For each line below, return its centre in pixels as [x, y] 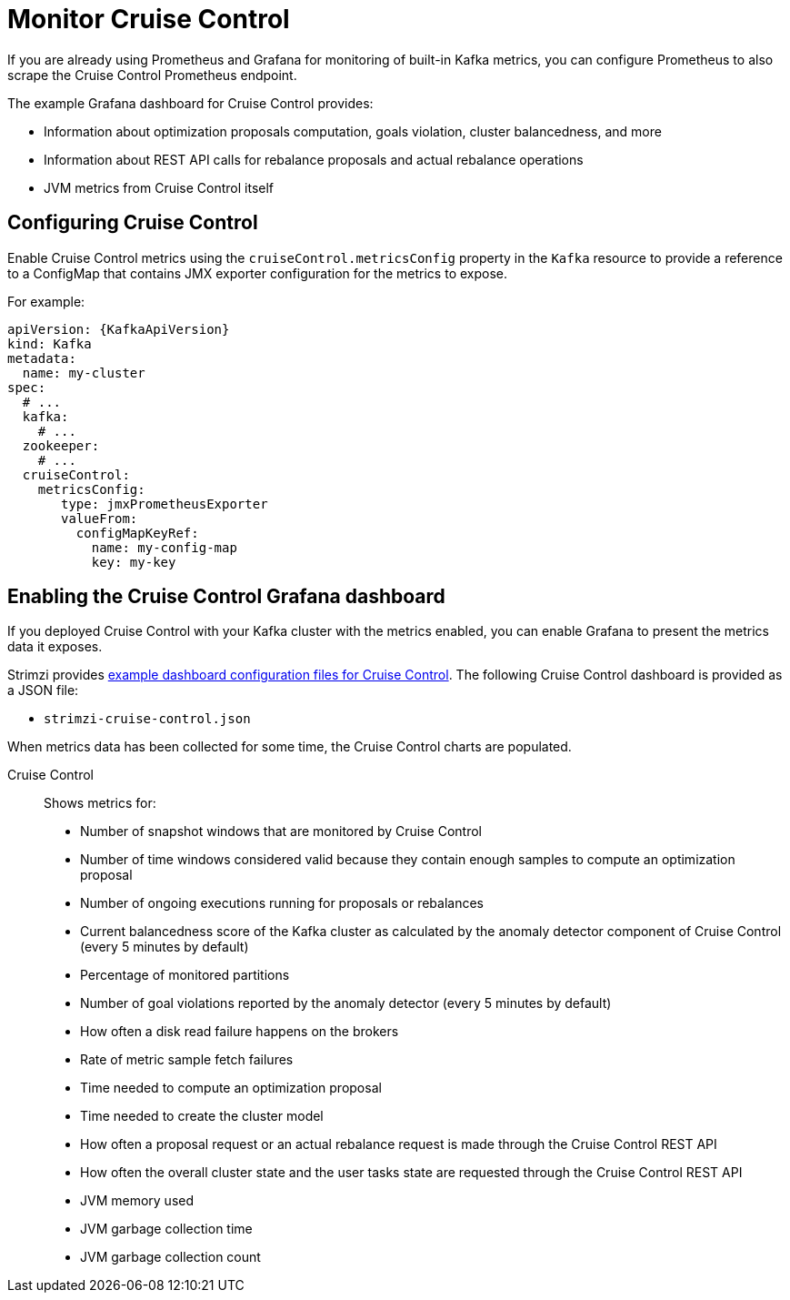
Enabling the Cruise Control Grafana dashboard [226, 597]
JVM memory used [137, 1201]
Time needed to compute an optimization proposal [231, 1088]
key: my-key [134, 562]
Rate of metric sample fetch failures [187, 1060]
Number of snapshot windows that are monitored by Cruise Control [281, 831]
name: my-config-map [164, 547]
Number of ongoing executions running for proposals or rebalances [282, 903]
